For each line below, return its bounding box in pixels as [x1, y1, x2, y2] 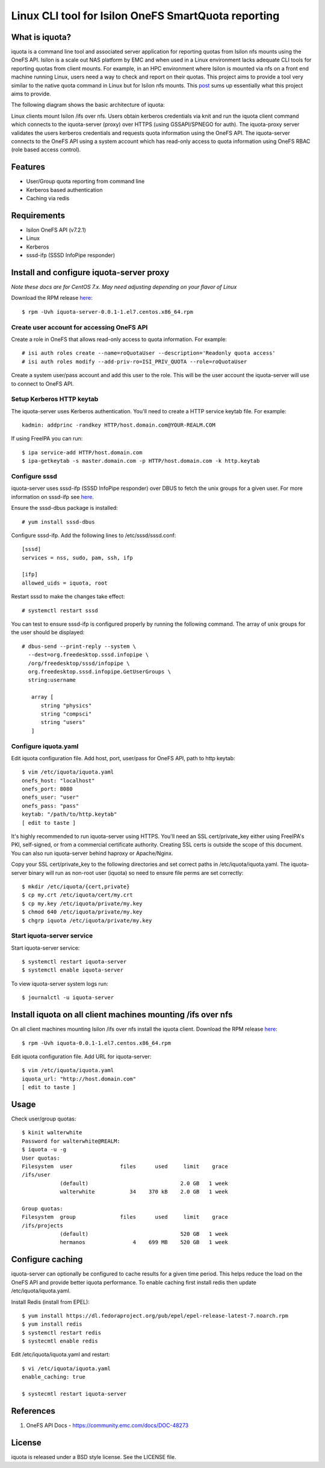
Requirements [11, 210, 66, 220]
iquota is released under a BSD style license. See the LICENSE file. [11, 1453, 177, 1460]
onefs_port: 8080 [22, 786, 73, 793]
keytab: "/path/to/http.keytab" [22, 811, 117, 818]
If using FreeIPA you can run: [11, 435, 83, 442]
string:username [28, 676, 76, 684]
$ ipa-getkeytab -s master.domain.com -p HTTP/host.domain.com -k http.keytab [22, 457, 260, 465]
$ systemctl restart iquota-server [22, 958, 127, 965]
